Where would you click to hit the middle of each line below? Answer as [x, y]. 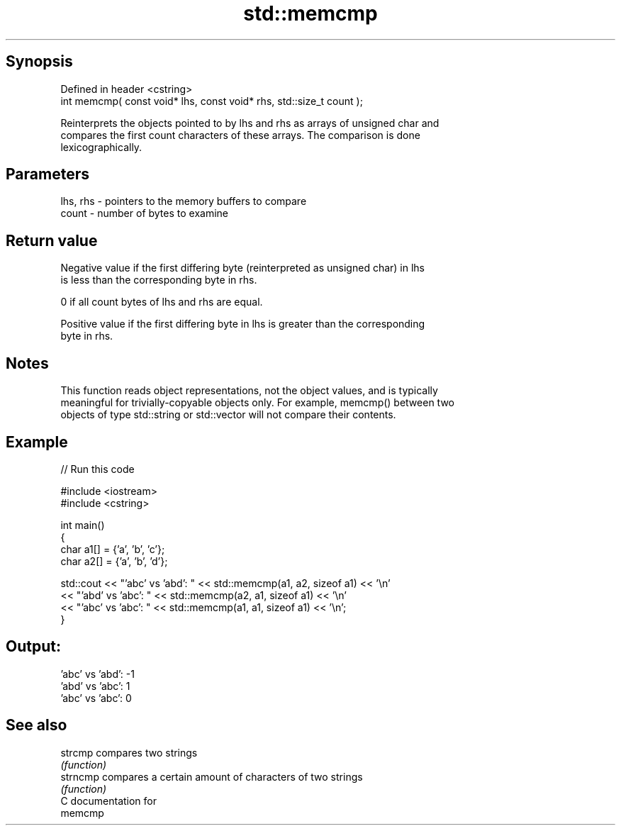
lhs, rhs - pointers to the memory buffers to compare [184, 201]
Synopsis [39, 62]
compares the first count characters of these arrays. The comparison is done [240, 135]
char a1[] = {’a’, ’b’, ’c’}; [113, 549]
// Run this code [97, 469]
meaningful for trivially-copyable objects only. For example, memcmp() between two [257, 403]
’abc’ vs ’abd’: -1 [97, 674]
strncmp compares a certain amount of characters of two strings [212, 776]
